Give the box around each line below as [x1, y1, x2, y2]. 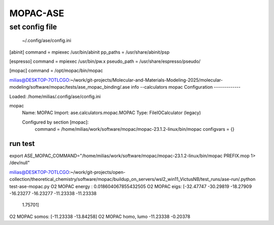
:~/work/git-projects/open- [69, 169, 126, 175]
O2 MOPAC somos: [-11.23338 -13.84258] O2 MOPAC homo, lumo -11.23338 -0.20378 [9, 213, 190, 219]
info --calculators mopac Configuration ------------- [131, 84, 241, 90]
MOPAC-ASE [9, 8, 64, 19]
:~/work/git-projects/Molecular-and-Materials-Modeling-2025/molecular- [69, 77, 223, 83]
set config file [9, 22, 57, 31]
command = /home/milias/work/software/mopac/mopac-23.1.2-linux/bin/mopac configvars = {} [35, 126, 234, 132]
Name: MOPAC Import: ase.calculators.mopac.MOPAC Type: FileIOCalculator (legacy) [22, 109, 201, 116]
